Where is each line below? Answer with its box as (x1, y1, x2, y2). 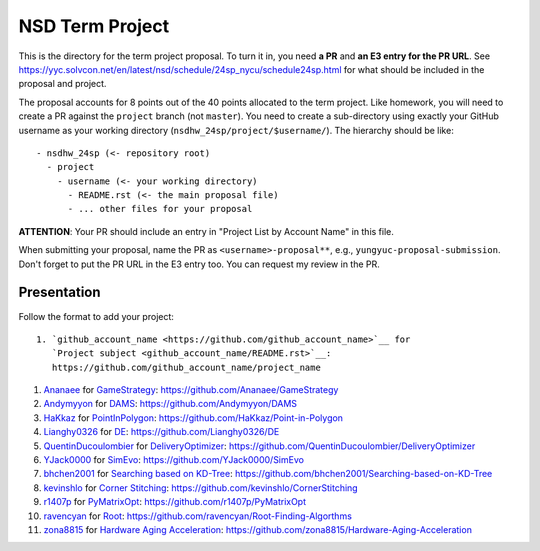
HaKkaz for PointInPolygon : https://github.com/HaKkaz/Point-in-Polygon (43, 411, 344, 424)
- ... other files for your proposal (67, 203, 253, 215)
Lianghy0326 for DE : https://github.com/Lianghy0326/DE (43, 426, 280, 438)
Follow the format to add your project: (18, 310, 175, 322)
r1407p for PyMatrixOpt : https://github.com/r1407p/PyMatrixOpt (43, 496, 307, 508)
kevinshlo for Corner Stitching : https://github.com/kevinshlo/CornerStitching (43, 481, 359, 494)
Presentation (18, 284, 101, 301)
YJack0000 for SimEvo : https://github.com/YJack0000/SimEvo (43, 454, 305, 466)
